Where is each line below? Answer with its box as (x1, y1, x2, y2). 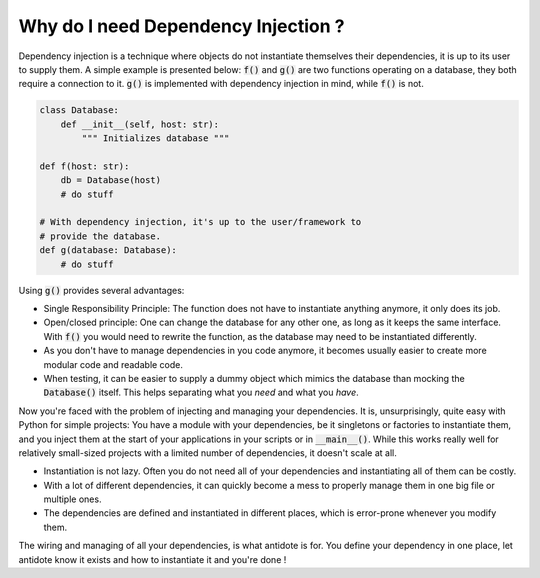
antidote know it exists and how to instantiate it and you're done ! (18, 553, 287, 565)
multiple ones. (43, 493, 102, 505)
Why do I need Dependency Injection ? (18, 15, 345, 37)
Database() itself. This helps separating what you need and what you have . (43, 386, 359, 399)
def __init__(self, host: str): (60, 118, 220, 130)
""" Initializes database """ (81, 133, 230, 144)
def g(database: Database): (39, 245, 177, 256)
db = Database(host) (60, 175, 162, 186)
